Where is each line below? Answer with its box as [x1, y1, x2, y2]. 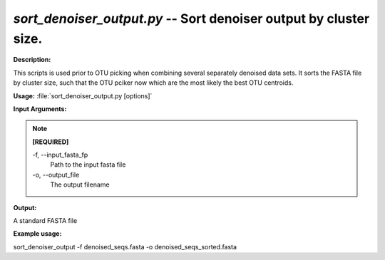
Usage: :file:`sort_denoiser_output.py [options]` [13, 91, 153, 100]
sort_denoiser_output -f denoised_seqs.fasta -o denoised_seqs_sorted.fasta [13, 242, 237, 251]
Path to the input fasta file [50, 160, 126, 169]
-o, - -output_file [32, 170, 80, 179]
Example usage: [13, 229, 62, 238]
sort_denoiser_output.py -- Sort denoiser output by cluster [13, 11, 370, 26]
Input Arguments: [13, 104, 67, 113]
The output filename [50, 180, 110, 189]
